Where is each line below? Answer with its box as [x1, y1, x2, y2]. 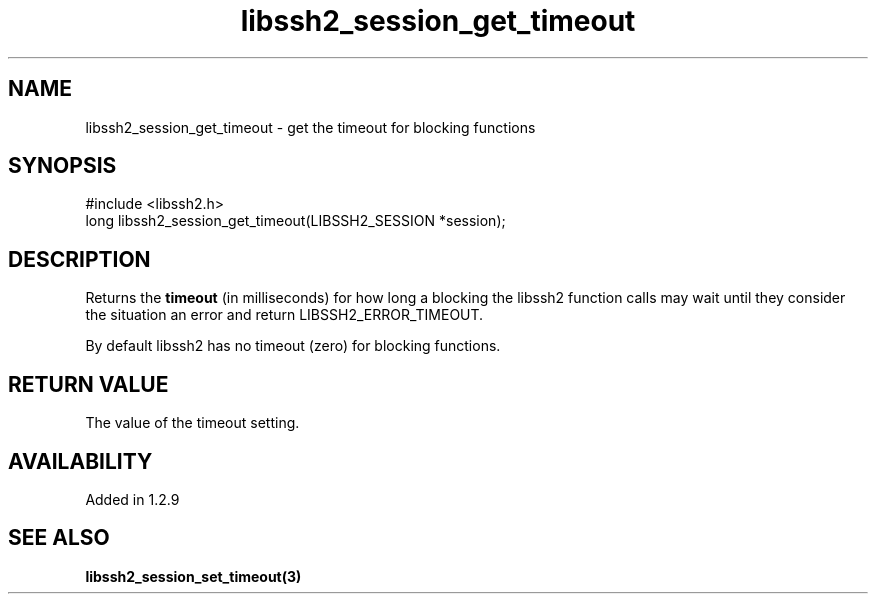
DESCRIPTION [8, 246, 151, 272]
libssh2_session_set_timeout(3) [85, 567, 302, 585]
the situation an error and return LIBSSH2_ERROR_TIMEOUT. [85, 306, 484, 324]
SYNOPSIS [8, 153, 117, 179]
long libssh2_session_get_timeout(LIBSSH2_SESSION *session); [85, 212, 506, 230]
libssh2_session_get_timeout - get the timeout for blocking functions [85, 118, 536, 136]
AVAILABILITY [8, 448, 153, 474]
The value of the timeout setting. [85, 414, 300, 432]
